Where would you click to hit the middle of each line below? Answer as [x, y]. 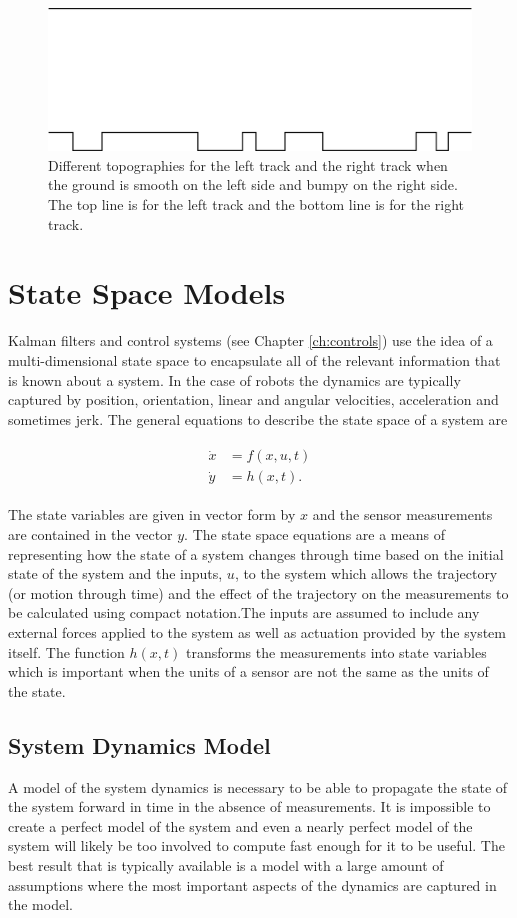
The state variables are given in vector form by [152, 514]
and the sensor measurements [402, 514]
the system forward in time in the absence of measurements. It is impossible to [249, 806]
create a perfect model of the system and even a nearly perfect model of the [240, 825]
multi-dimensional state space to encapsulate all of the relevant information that [254, 359]
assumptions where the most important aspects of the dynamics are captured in [252, 884]
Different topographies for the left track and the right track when [248, 164]
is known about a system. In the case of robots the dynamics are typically [234, 379]
